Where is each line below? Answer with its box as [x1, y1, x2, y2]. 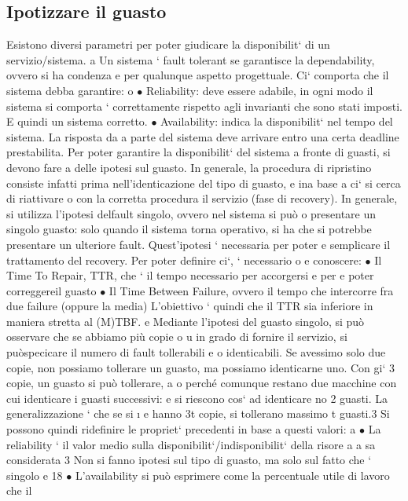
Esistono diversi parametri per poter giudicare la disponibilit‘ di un [6, 36, 330, 53]
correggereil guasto [6, 282, 97, 298]
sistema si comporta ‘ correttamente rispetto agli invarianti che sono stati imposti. [6, 97, 402, 114]
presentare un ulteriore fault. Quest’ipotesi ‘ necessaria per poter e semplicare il [6, 236, 391, 252]
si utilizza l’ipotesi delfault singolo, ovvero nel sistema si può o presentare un [6, 205, 377, 221]
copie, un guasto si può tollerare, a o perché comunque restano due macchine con [6, 375, 397, 391]
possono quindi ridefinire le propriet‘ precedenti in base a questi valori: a [6, 421, 356, 437]
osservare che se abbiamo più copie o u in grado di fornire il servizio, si [6, 328, 347, 345]
